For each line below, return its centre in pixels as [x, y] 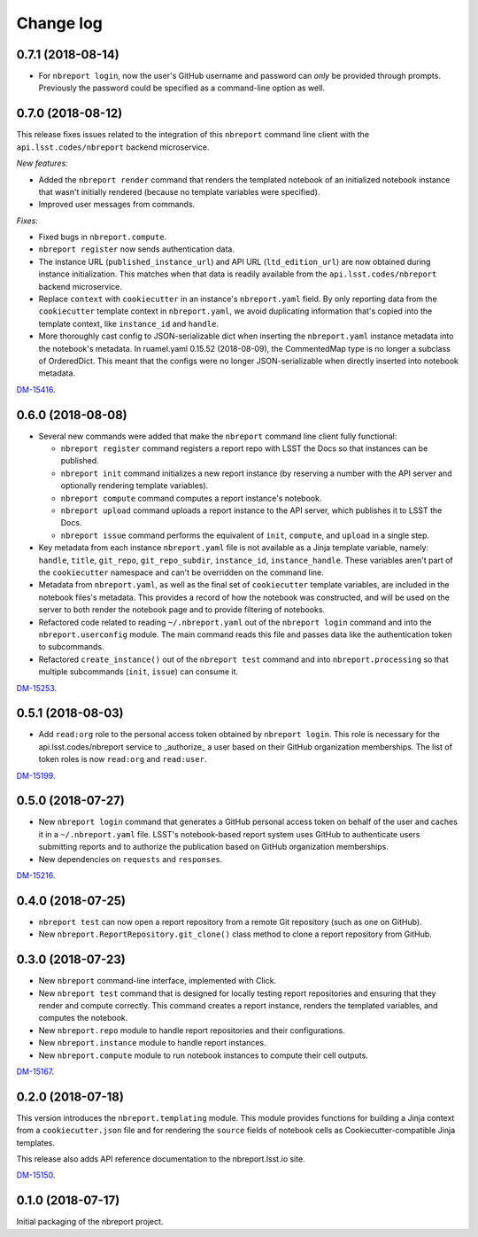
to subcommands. [72, 647]
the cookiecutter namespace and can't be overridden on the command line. [181, 572]
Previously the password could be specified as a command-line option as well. [182, 88]
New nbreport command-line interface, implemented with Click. [158, 981]
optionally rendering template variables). [135, 486]
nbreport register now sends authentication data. [136, 249]
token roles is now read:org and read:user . [123, 759]
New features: [42, 163]
